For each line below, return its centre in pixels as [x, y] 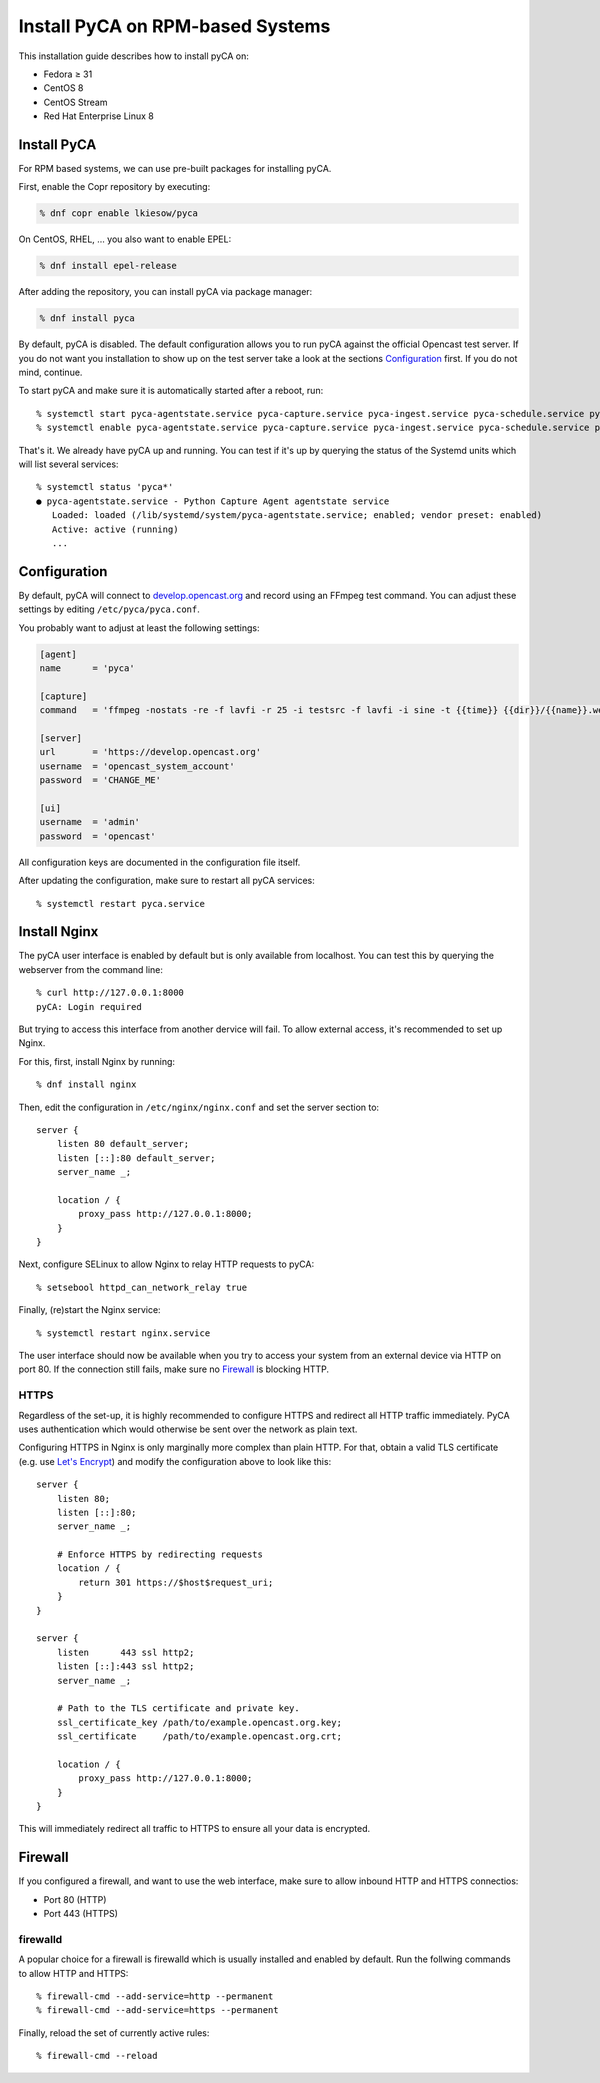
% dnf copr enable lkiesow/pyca [119, 213]
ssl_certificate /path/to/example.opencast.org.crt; [199, 1736]
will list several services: [68, 464]
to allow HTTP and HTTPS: [73, 1973]
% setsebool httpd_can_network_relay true [142, 1287]
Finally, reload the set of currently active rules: [114, 2032]
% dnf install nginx [86, 1084]
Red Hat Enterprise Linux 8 [98, 116]
